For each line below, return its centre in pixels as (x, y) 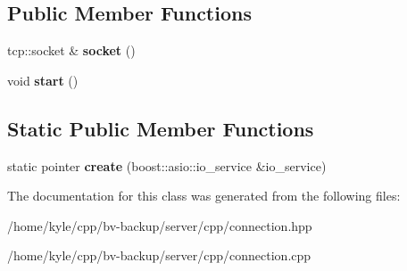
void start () (43, 80)
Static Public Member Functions (161, 128)
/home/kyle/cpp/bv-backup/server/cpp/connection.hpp (160, 225)
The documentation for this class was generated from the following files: (204, 196)
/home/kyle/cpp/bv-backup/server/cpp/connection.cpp (159, 255)
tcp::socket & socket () (71, 50)
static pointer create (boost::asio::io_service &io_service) (167, 165)
